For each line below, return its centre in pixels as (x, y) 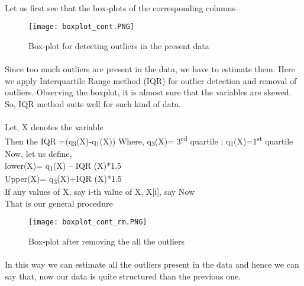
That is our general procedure (59, 203)
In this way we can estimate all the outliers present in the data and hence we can (152, 264)
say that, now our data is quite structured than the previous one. (123, 276)
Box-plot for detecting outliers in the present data (119, 45)
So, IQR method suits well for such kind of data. (93, 103)
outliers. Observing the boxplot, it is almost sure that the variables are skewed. (148, 92)
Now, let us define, (38, 154)
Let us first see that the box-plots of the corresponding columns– (122, 7)
